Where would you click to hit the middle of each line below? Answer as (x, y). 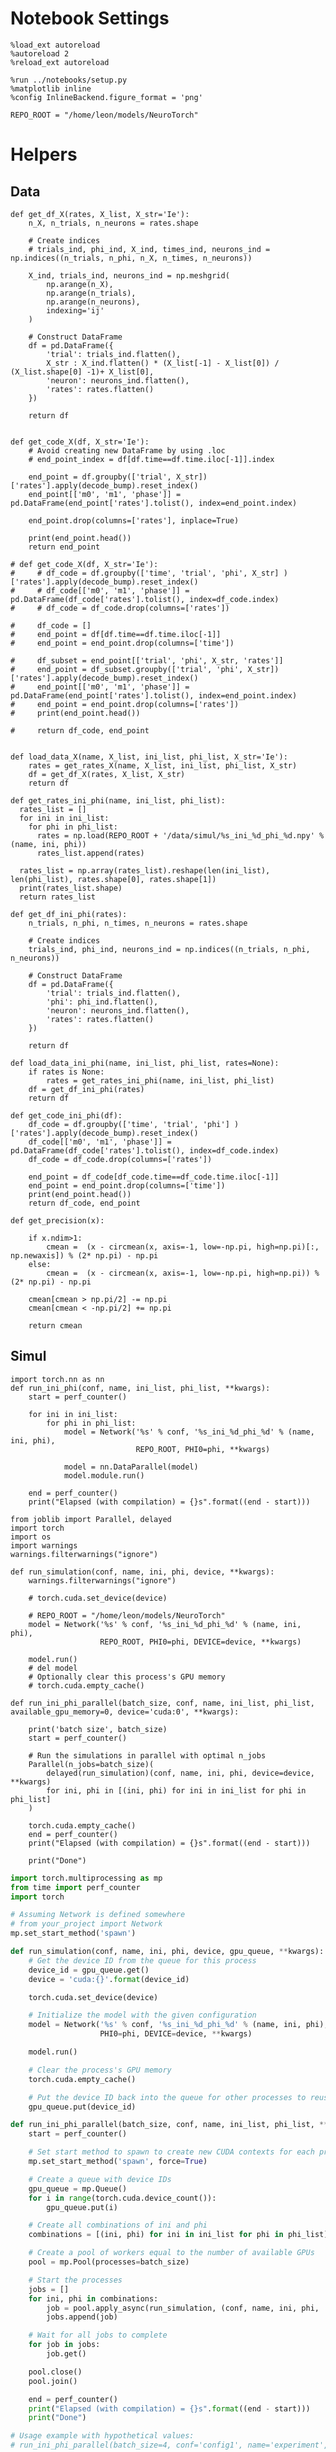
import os (31, 1537)
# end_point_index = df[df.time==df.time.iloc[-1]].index (151, 459)
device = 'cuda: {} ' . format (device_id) (109, 1979)
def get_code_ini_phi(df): (66, 1115)
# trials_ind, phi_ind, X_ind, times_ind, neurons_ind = (149, 249)
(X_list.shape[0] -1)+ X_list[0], (82, 372)
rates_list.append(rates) (90, 853)
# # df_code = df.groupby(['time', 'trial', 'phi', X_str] (145, 573)
